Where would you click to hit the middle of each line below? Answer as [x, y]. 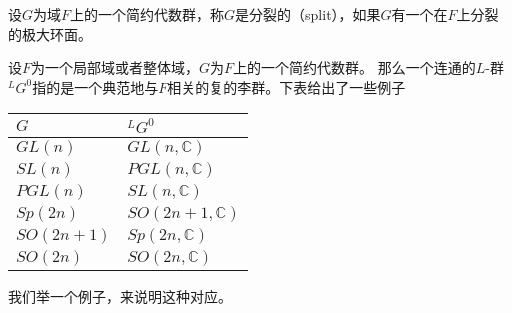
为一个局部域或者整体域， [115, 67]
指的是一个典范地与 [95, 86]
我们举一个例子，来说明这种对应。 [120, 296]
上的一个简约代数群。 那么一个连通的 [354, 67]
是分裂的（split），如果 [308, 14]
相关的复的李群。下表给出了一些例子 [286, 86]
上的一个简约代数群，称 [147, 14]
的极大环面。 [50, 33]
